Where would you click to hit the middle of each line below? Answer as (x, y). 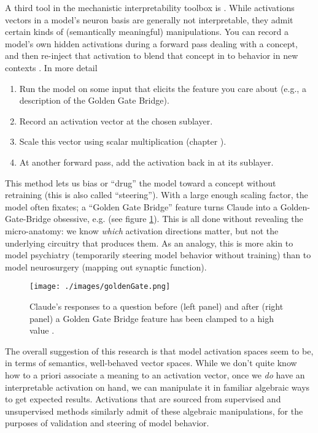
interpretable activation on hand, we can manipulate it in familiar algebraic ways (157, 387)
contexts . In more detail (51, 67)
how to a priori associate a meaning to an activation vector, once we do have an (155, 374)
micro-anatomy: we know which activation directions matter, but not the (142, 230)
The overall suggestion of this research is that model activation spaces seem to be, (159, 351)
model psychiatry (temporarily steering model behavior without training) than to (158, 255)
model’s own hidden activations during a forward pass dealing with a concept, (151, 43)
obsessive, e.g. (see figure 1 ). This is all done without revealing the (178, 219)
